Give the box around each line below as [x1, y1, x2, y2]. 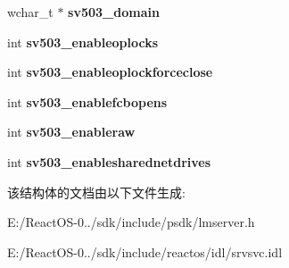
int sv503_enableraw [7, 122, 136, 141]
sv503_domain [68, 3, 160, 21]
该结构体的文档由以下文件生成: [7, 182, 186, 201]
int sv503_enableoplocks [7, 32, 159, 51]
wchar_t [7, 3, 54, 21]
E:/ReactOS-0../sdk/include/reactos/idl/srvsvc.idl [7, 242, 283, 261]
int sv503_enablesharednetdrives [7, 152, 211, 171]
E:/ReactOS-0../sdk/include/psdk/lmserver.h [7, 213, 255, 231]
